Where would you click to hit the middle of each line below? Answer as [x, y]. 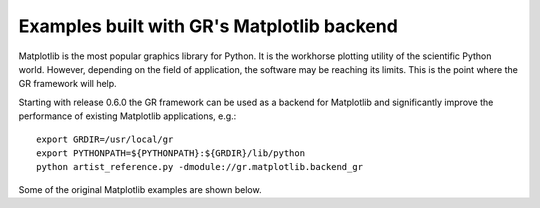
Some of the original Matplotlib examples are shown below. [140, 189]
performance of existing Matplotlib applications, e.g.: [127, 116]
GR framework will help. [67, 84]
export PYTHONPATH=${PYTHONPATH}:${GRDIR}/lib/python [170, 153]
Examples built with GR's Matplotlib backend [208, 26]
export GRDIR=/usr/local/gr [105, 139]
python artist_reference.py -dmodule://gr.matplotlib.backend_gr [200, 167]
